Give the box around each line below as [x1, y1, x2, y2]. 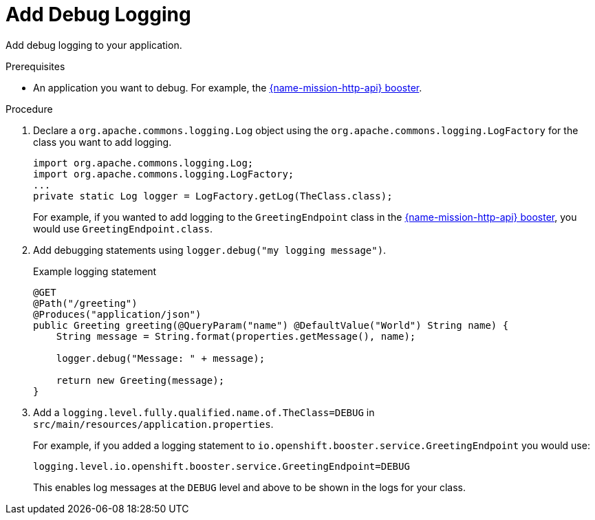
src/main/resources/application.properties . [33, 418, 274, 430]
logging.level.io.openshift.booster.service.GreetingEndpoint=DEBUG [33, 460, 410, 472]
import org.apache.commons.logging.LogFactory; [33, 168, 294, 180]
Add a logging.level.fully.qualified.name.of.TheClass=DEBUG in [33, 406, 375, 418]
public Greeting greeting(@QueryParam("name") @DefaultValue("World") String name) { [33, 319, 509, 331]
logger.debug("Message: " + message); [56, 352, 266, 364]
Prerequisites [6, 60, 65, 72]
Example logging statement [33, 265, 157, 277]
